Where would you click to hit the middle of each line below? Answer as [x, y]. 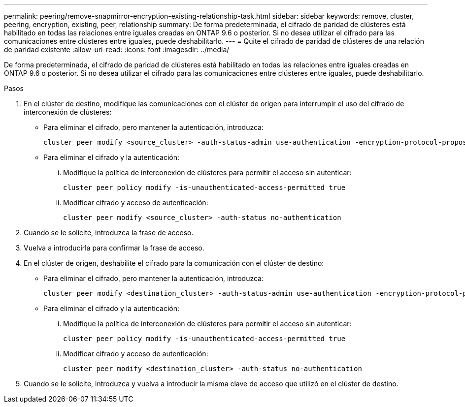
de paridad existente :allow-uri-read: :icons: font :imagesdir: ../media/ [117, 49]
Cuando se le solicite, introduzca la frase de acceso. [109, 233]
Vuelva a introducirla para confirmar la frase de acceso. [114, 248]
